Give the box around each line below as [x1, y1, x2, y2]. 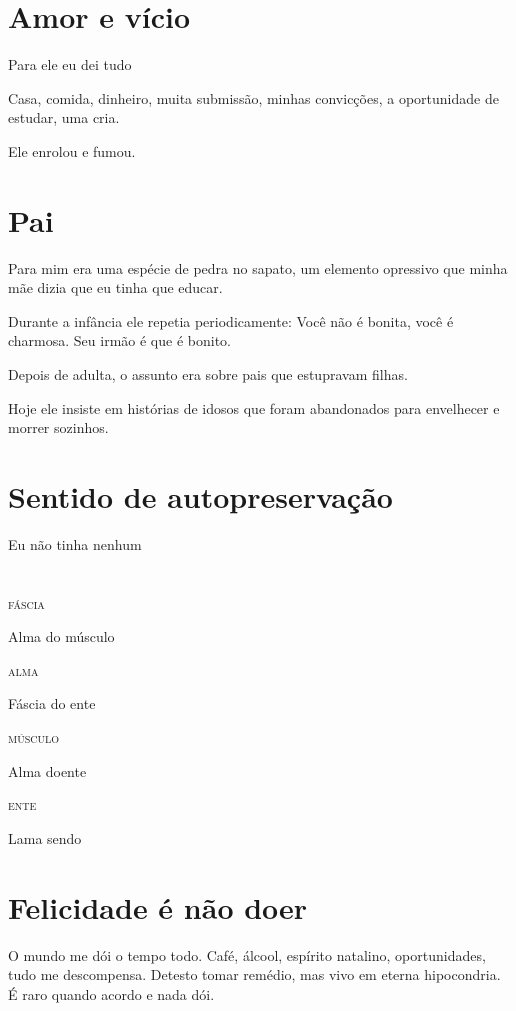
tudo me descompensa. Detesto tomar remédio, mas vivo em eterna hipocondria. [8, 964, 501, 985]
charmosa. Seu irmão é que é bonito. [8, 330, 231, 351]
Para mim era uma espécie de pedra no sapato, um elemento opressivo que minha [8, 257, 508, 278]
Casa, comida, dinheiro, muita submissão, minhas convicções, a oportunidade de [8, 87, 499, 108]
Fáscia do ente [8, 693, 96, 714]
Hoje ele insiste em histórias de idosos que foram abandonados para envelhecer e [8, 397, 500, 418]
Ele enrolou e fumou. [8, 140, 136, 161]
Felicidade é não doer [8, 886, 308, 927]
